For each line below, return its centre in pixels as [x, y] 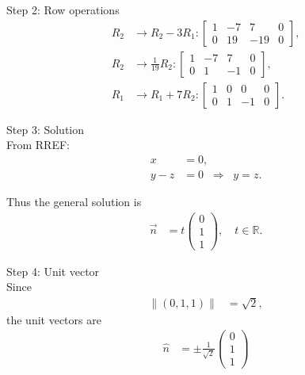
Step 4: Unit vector [53, 271]
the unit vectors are [54, 319]
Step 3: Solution [46, 129]
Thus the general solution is [74, 201]
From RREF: [38, 145]
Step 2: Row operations [63, 10]
